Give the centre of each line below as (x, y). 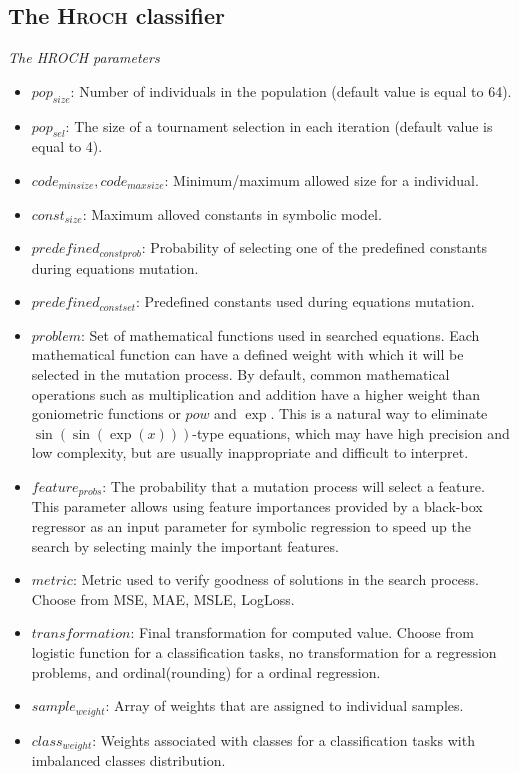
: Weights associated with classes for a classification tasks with (283, 739)
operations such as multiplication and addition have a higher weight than (256, 393)
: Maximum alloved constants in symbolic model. (232, 213)
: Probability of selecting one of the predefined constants (314, 247)
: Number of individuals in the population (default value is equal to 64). (291, 90)
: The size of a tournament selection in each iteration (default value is (279, 125)
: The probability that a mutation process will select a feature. (293, 485)
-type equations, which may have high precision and (351, 432)
